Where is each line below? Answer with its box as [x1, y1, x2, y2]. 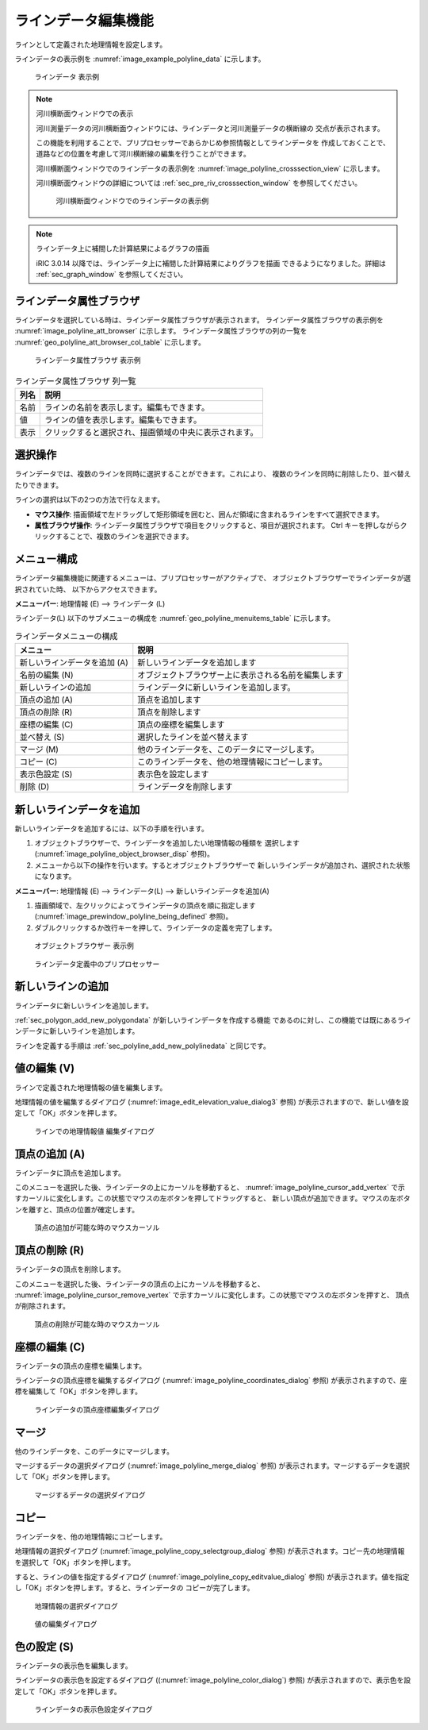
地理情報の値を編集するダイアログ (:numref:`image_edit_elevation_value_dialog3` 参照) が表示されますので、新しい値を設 [14, 1096, 410, 1107]
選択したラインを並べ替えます [137, 731, 249, 742]
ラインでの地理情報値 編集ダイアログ [34, 1126, 155, 1135]
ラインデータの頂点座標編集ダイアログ [34, 1404, 160, 1414]
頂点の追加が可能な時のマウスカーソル [34, 1223, 160, 1232]
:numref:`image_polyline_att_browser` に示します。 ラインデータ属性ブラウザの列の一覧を [14, 326, 308, 336]
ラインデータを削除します [137, 781, 233, 792]
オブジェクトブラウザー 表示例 [34, 941, 134, 950]
